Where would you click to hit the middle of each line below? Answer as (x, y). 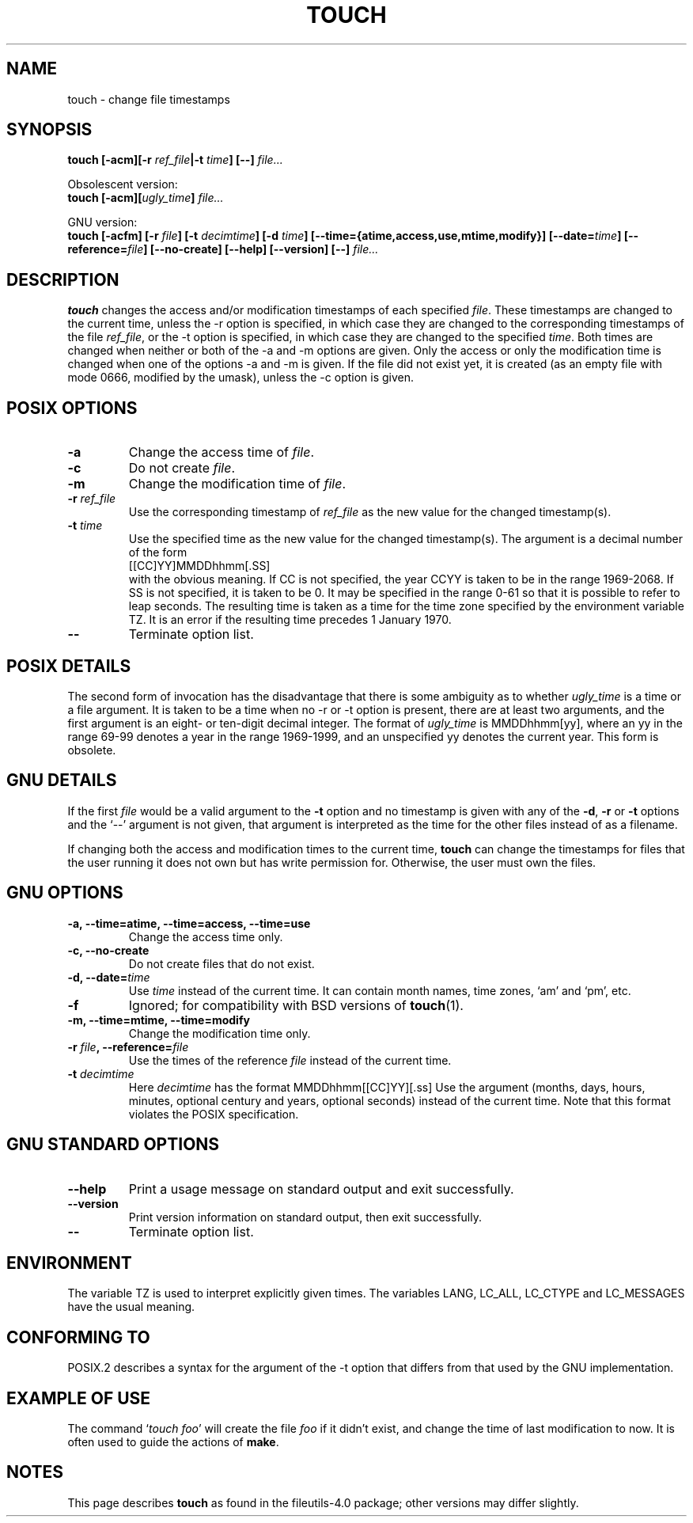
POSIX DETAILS (69, 666)
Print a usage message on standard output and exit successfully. (321, 1189)
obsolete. (92, 750)
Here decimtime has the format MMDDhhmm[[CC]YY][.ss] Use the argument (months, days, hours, (387, 1087)
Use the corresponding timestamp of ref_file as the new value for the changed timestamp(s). (370, 512)
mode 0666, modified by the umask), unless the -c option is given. (241, 378)
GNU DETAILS (62, 780)
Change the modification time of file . (237, 484)
